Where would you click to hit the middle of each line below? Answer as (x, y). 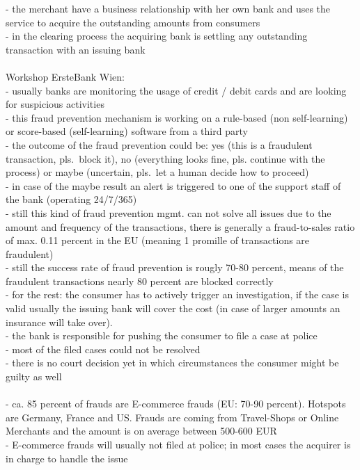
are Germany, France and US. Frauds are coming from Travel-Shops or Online (172, 417)
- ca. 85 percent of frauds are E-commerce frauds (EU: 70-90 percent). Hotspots (176, 404)
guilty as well (34, 376)
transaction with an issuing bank (76, 49)
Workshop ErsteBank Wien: (65, 76)
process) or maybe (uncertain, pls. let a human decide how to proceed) (157, 172)
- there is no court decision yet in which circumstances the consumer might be (172, 363)
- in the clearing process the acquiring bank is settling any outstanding (157, 36)
